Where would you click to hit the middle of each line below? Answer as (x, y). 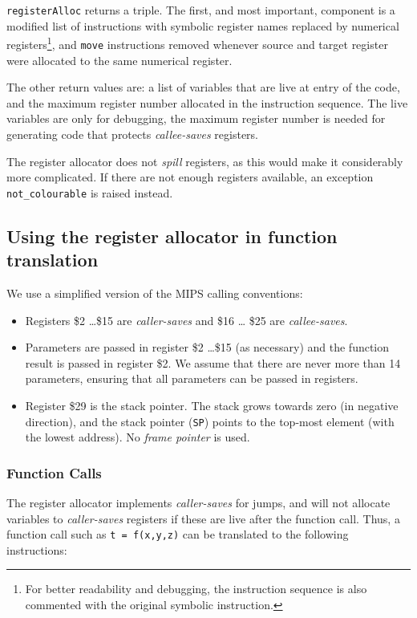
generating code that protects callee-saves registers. (133, 134)
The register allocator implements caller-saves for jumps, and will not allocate (198, 502)
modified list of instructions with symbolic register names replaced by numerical (203, 25)
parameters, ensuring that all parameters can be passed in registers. (192, 378)
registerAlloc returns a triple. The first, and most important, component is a (201, 10)
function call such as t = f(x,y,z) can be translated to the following (178, 534)
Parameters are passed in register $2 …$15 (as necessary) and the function (207, 347)
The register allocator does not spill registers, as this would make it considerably (205, 161)
